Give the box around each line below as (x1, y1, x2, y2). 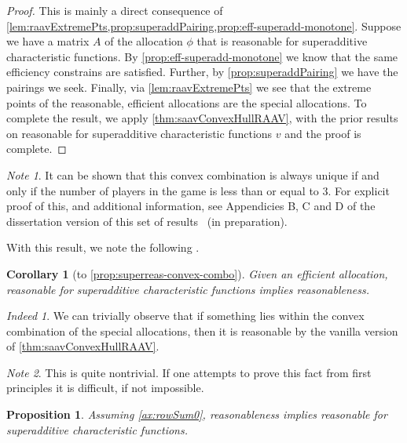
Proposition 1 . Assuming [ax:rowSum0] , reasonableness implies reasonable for (6, 406, 387, 423)
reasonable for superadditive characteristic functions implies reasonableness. (6, 281, 369, 297)
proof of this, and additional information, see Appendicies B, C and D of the (6, 198, 376, 214)
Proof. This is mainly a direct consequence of (6, 2, 223, 18)
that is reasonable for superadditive (196, 33, 368, 49)
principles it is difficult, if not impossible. (6, 379, 204, 396)
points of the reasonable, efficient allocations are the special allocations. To (6, 94, 367, 111)
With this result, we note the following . (6, 239, 200, 256)
